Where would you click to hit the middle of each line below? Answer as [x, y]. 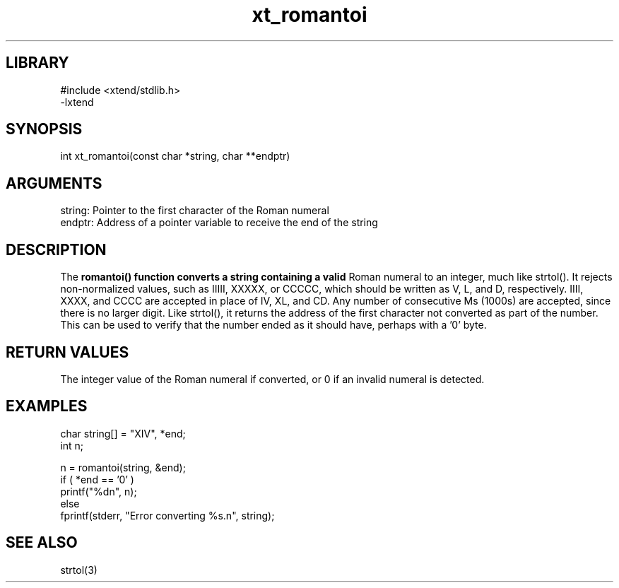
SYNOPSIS [44, 129]
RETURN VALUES [67, 352]
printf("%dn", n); [99, 491]
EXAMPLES [47, 406]
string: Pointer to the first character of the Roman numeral [195, 211]
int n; [72, 445]
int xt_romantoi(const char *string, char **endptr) [175, 156]
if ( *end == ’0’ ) [97, 479]
